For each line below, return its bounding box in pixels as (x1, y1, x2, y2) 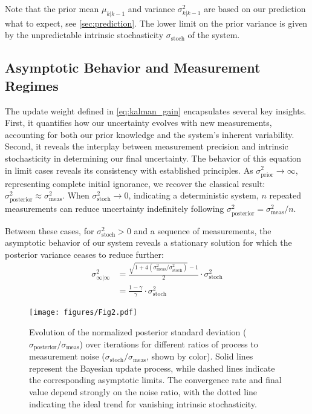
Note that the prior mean (5, 2, 99, 15)
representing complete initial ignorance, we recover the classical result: (5, 177, 265, 189)
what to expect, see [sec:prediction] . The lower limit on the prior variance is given (5, 16, 308, 29)
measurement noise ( (29, 350, 105, 363)
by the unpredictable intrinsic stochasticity (5, 28, 164, 41)
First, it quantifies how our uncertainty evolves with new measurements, (5, 116, 272, 129)
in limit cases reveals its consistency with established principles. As (5, 163, 253, 176)
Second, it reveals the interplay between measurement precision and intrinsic (5, 140, 288, 153)
